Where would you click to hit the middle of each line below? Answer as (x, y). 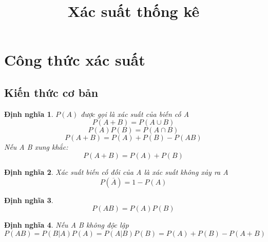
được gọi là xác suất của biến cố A (135, 114)
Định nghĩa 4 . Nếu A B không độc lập (66, 225)
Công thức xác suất (75, 60)
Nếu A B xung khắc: (36, 147)
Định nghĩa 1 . (29, 114)
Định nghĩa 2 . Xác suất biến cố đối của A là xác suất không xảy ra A (116, 172)
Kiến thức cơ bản (51, 92)
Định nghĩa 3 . (29, 200)
